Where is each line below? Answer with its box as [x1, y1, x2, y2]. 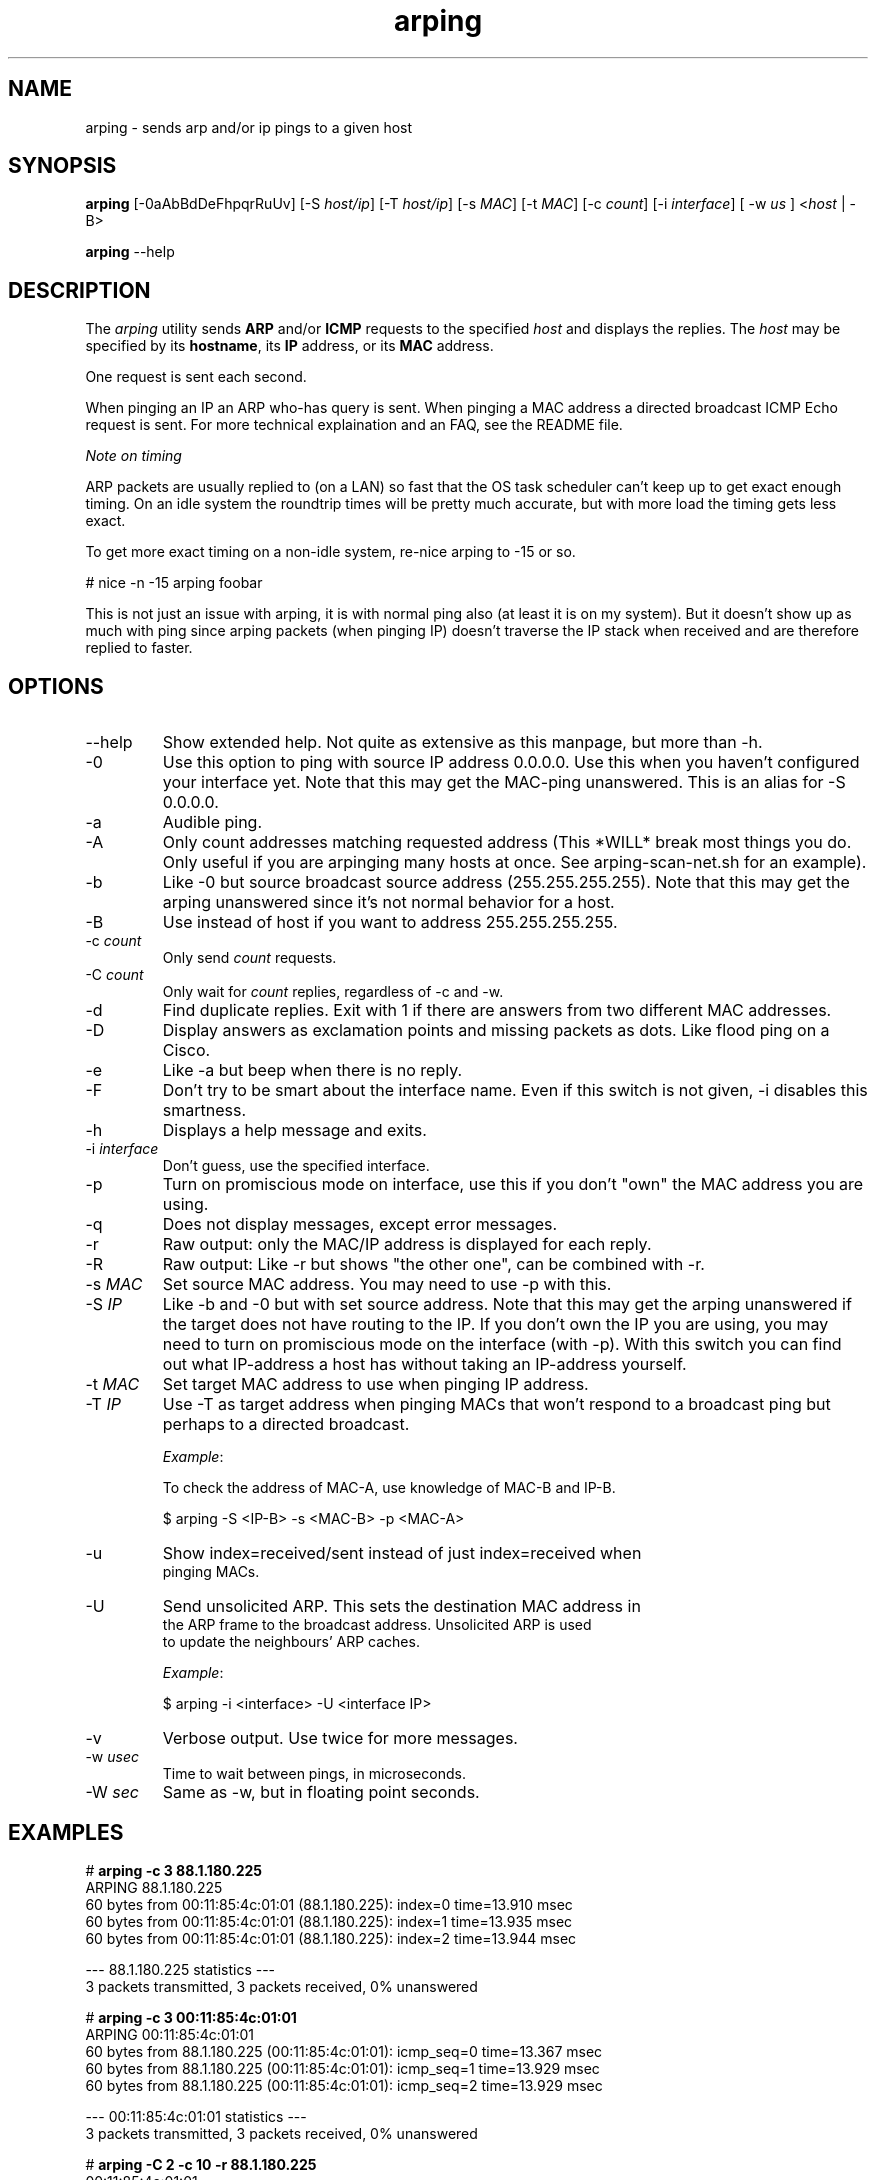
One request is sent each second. [85, 368, 307, 386]
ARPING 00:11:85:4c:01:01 [85, 2025, 254, 2043]
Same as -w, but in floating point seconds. [162, 1782, 480, 1803]
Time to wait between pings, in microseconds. [162, 1765, 466, 1783]
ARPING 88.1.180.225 [85, 1878, 223, 1896]
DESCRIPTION [8, 277, 151, 303]
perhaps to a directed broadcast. [162, 1414, 410, 1435]
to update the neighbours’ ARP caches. [162, 1633, 420, 1651]
